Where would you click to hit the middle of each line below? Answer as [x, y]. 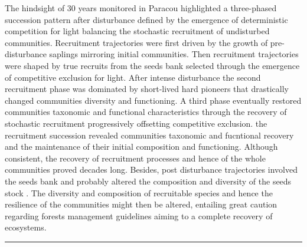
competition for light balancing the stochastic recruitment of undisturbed [137, 31]
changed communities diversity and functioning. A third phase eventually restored [153, 100]
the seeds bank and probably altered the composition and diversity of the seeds [148, 181]
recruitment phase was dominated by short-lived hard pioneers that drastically [147, 89]
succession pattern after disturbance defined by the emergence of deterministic [146, 19]
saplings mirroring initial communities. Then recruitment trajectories [174, 54]
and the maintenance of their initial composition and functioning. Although [141, 146]
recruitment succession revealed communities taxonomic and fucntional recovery [149, 135]
